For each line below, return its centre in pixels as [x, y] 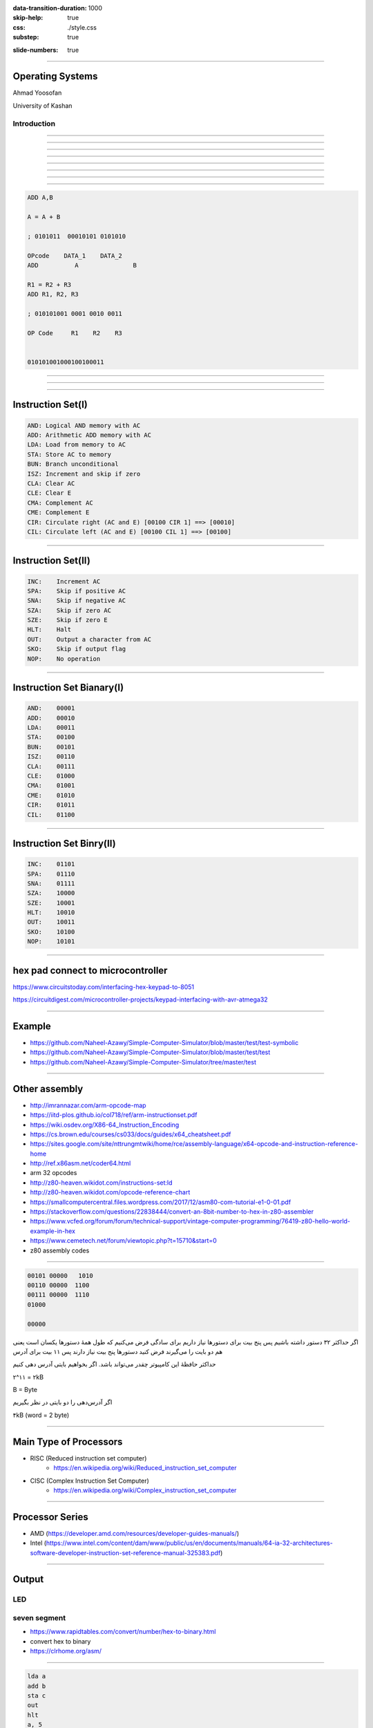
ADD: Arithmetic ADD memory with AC [89, 435]
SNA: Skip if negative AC [77, 601]
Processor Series [51, 1517]
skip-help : [28, 18]
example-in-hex [53, 1231]
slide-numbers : [36, 50]
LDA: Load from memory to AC [77, 445]
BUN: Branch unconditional [73, 464]
